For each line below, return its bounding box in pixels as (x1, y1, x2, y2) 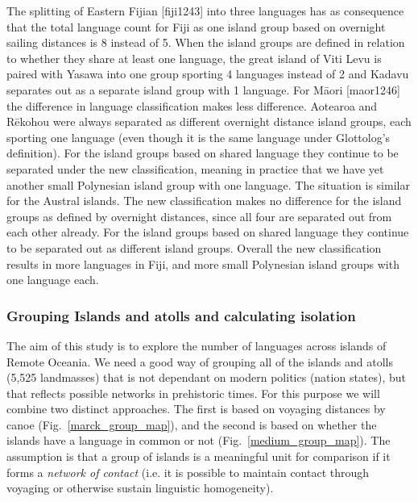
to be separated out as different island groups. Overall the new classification (6, 239, 382, 256)
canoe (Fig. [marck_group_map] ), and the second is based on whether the (6, 416, 377, 433)
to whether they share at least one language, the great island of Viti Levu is (6, 49, 382, 66)
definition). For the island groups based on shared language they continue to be (6, 144, 399, 161)
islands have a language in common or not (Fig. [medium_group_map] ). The (6, 432, 391, 449)
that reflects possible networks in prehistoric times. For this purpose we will (6, 384, 380, 401)
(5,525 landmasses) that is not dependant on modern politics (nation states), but (6, 369, 407, 386)
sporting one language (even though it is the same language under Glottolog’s (6, 128, 391, 145)
